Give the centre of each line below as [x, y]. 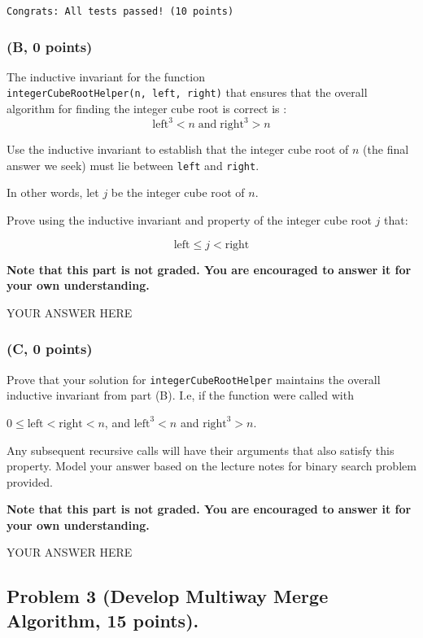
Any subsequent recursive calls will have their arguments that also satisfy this [201, 450]
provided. [30, 481]
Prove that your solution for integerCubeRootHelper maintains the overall [194, 379]
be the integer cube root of [178, 192]
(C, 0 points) [50, 349]
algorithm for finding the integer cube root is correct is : [147, 109]
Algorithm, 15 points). [103, 620]
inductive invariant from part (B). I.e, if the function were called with [180, 395]
